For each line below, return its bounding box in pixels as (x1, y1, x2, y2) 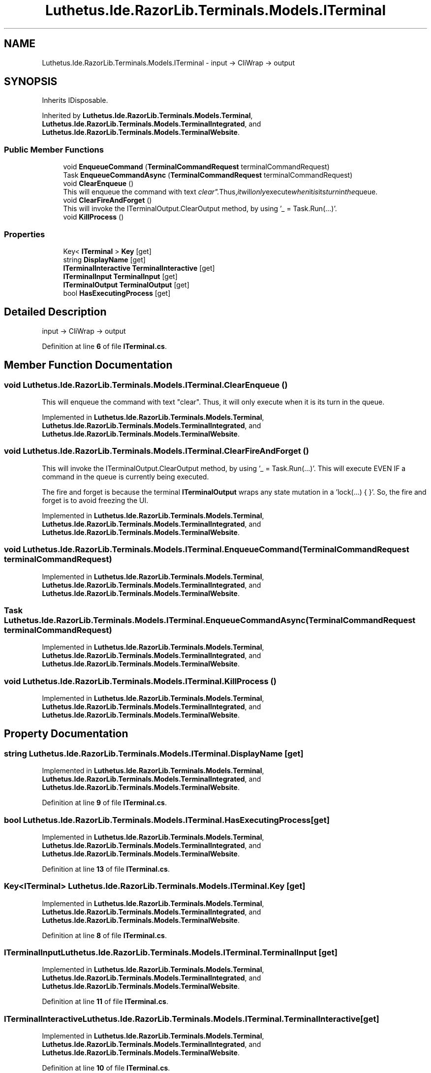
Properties (4, 229, 45, 239)
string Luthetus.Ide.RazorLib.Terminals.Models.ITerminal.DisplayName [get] (4, 748, 304, 758)
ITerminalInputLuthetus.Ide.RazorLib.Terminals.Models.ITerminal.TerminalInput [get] (4, 947, 338, 958)
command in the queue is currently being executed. (42, 472, 209, 481)
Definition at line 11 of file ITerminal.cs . (42, 997, 168, 1006)
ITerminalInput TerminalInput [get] (63, 272, 178, 281)
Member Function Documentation (4, 359, 173, 372)
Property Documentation (4, 727, 128, 740)
